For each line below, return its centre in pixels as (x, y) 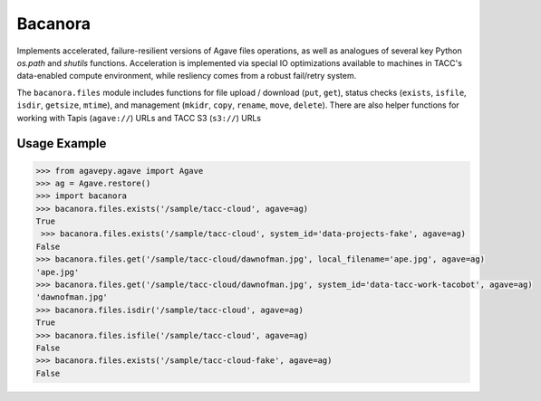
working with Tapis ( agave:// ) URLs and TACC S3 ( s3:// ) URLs (139, 118)
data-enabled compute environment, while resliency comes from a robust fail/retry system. (187, 76)
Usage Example (62, 143)
